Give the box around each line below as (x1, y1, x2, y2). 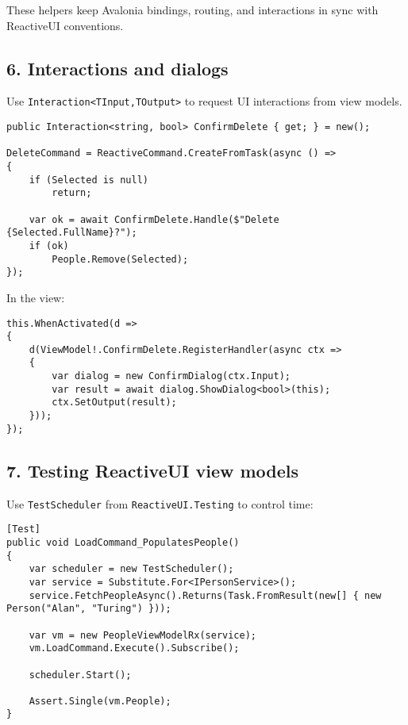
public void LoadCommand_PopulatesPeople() (6, 536, 240, 548)
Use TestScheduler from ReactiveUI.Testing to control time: (6, 495, 314, 512)
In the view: (6, 289, 65, 305)
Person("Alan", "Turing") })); (6, 603, 171, 615)
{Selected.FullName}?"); (6, 227, 137, 239)
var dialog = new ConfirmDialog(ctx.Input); (52, 370, 291, 382)
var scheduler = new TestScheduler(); (29, 563, 234, 575)
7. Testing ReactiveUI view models (6, 458, 299, 482)
